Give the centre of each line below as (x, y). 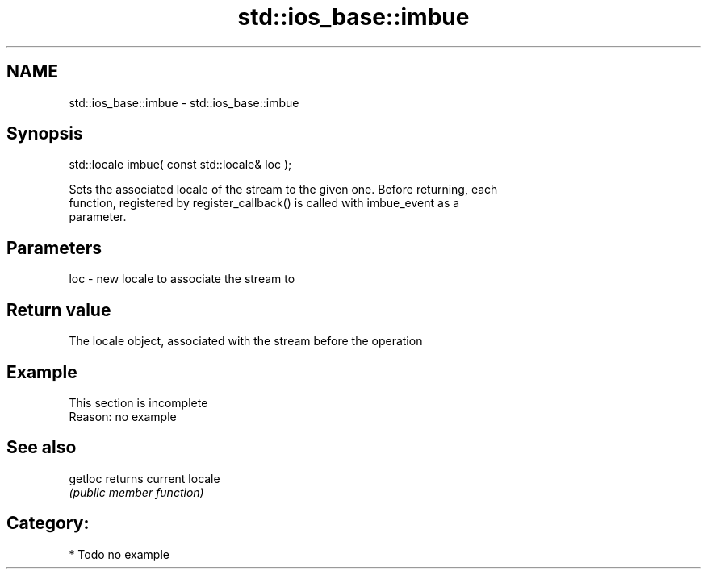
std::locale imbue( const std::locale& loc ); (180, 165)
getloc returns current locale (144, 478)
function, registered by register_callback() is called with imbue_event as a (264, 203)
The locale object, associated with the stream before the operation (246, 341)
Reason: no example (123, 416)
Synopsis (45, 134)
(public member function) (136, 492)
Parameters (54, 248)
